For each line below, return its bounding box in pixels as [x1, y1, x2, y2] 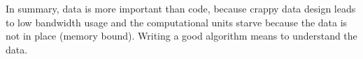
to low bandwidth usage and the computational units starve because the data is [6, 15, 348, 29]
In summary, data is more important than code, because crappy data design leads [6, 1, 356, 15]
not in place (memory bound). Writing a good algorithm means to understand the [6, 28, 357, 43]
